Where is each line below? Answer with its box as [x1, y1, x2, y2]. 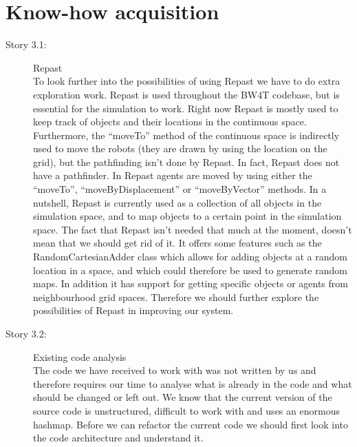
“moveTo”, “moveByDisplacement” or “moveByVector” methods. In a [33, 182, 327, 196]
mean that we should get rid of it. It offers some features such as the [33, 236, 322, 250]
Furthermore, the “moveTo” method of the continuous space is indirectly [33, 127, 340, 142]
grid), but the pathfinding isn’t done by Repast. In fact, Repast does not [33, 154, 340, 169]
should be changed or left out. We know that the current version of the [33, 390, 332, 404]
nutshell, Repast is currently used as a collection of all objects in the [33, 195, 322, 209]
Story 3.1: [6, 37, 47, 52]
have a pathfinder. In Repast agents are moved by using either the [33, 168, 312, 183]
